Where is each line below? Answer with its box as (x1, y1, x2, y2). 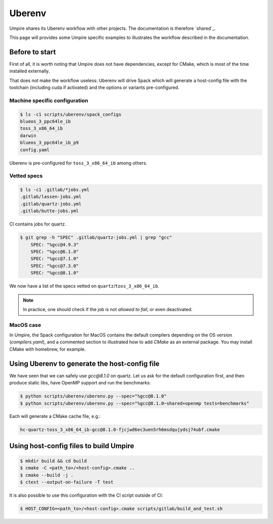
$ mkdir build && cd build (20, 458, 87, 464)
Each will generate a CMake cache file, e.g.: (9, 413, 101, 419)
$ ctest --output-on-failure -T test (20, 479, 114, 485)
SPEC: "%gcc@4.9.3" (30, 242, 79, 247)
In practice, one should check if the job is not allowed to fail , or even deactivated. (23, 306, 193, 312)
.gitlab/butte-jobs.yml (20, 208, 79, 214)
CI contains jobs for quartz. (9, 221, 66, 227)
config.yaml (20, 147, 50, 153)
